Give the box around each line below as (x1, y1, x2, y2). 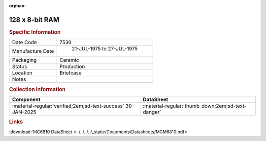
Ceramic (59, 57, 79, 64)
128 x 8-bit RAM (9, 15, 60, 24)
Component (12, 96, 41, 103)
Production (59, 63, 85, 70)
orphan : (9, 3, 26, 8)
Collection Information (9, 86, 66, 93)
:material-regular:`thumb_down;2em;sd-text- (143, 102, 247, 109)
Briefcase (59, 70, 82, 76)
